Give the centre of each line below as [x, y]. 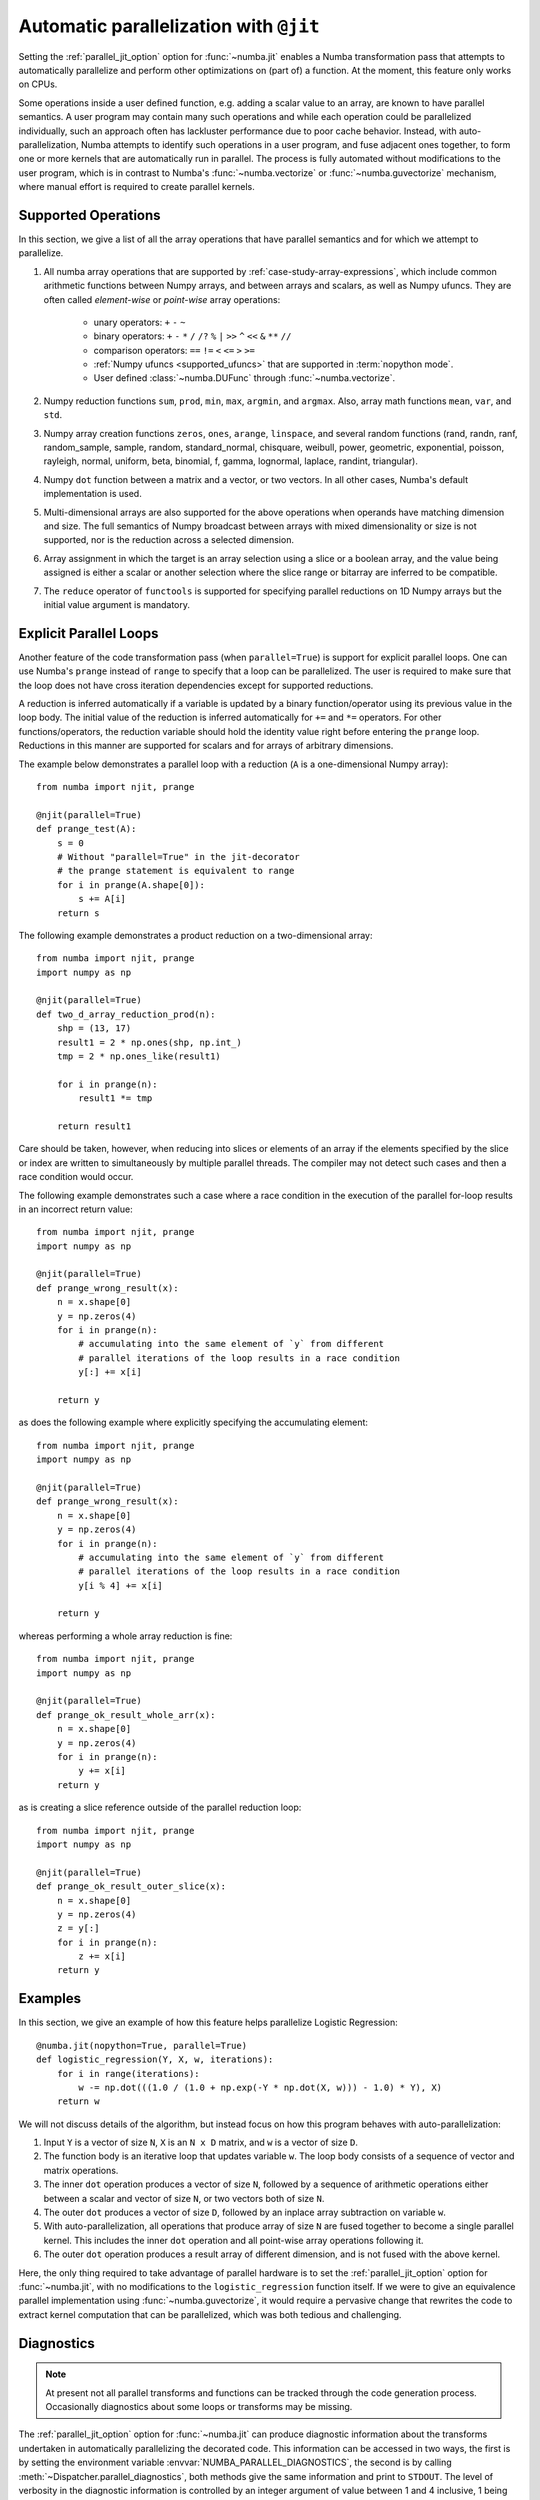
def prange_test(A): [86, 829]
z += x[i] [102, 1956]
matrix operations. [81, 2170]
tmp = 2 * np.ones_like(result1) [139, 1056]
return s [78, 913]
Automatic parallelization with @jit [169, 26]
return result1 [94, 1126]
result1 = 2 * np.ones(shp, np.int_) [149, 1042]
